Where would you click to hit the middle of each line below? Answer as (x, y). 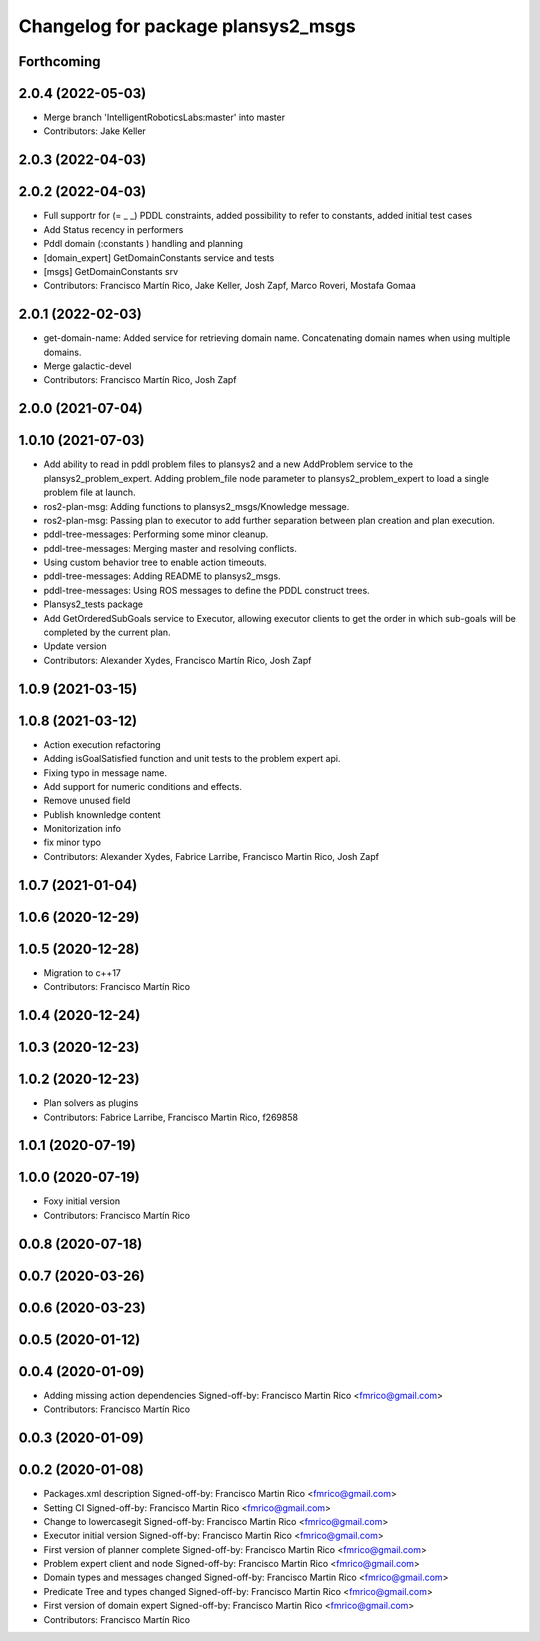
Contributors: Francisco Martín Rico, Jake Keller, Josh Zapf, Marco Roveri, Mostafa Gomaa (229, 286)
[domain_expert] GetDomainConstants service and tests (159, 257)
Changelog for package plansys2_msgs (187, 26)
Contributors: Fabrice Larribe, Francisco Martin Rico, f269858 (171, 1117)
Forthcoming (59, 61)
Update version (75, 646)
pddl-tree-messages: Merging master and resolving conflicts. (170, 548)
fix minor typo (72, 842)
